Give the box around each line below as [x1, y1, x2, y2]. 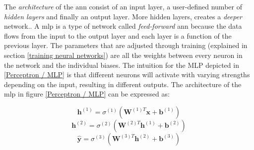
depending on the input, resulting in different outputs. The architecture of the [4, 79, 242, 89]
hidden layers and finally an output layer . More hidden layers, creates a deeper [4, 11, 243, 21]
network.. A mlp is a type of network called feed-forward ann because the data [4, 21, 242, 31]
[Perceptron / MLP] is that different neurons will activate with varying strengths [4, 69, 250, 80]
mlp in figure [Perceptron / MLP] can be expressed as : [4, 89, 170, 99]
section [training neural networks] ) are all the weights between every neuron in [4, 50, 243, 60]
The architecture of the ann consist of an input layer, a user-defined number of [4, 1, 242, 11]
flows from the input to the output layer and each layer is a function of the [4, 30, 232, 41]
